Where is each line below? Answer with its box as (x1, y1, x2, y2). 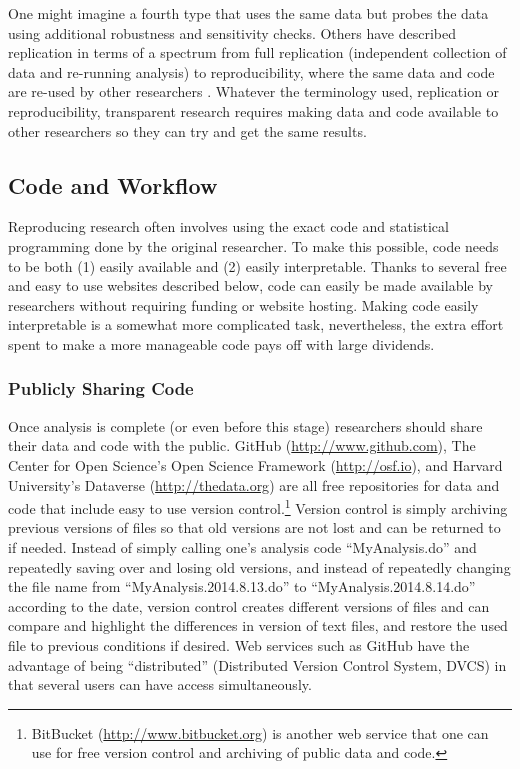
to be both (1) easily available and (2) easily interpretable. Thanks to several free (8, 255, 507, 276)
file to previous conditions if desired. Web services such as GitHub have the (8, 634, 470, 655)
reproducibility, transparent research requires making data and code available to (8, 100, 499, 121)
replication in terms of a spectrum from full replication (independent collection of (8, 42, 507, 63)
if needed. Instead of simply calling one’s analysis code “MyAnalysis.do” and (8, 536, 477, 557)
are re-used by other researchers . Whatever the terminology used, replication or (8, 81, 500, 102)
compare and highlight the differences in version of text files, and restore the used (8, 615, 508, 636)
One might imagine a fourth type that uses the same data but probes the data (8, 3, 489, 23)
